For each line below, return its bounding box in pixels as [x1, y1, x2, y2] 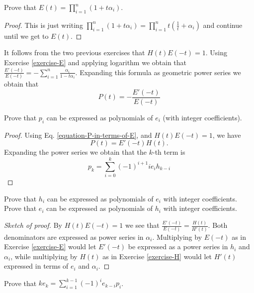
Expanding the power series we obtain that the [4, 147, 147, 157]
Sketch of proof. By [4, 220, 62, 230]
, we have [212, 129, 241, 140]
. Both [208, 220, 228, 230]
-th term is [153, 147, 185, 157]
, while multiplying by [10, 251, 78, 261]
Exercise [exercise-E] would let [4, 241, 96, 252]
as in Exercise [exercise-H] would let [102, 251, 212, 261]
